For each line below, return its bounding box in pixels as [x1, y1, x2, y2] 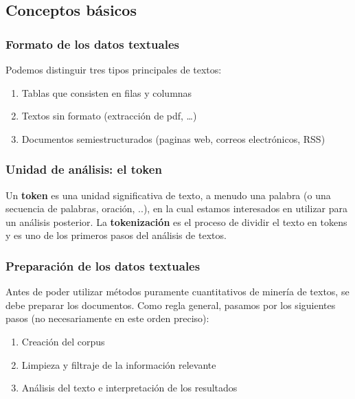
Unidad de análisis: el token [5, 161, 162, 178]
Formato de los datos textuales [5, 35, 179, 52]
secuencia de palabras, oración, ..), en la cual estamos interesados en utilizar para [5, 201, 348, 216]
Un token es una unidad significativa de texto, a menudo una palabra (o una [5, 187, 331, 202]
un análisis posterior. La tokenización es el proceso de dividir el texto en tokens [5, 214, 347, 229]
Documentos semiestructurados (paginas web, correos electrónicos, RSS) [21, 131, 325, 146]
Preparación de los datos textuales [5, 257, 201, 274]
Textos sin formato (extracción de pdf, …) [21, 109, 197, 123]
